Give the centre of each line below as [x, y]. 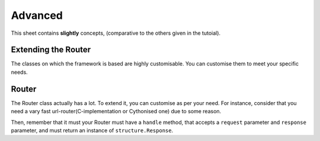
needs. [19, 72]
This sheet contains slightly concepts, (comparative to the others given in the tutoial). [116, 33]
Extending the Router [51, 50]
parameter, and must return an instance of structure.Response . [92, 130]
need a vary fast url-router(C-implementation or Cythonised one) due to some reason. [116, 112]
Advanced [37, 15]
